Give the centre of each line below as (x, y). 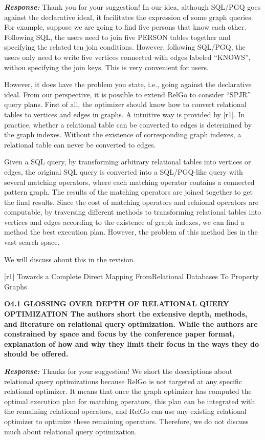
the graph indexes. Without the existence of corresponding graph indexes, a (123, 134)
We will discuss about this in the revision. (70, 259)
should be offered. (36, 354)
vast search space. (32, 242)
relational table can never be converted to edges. (80, 144)
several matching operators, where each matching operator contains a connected (129, 182)
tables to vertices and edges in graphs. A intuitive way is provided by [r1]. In (125, 114)
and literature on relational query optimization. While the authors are (131, 323)
